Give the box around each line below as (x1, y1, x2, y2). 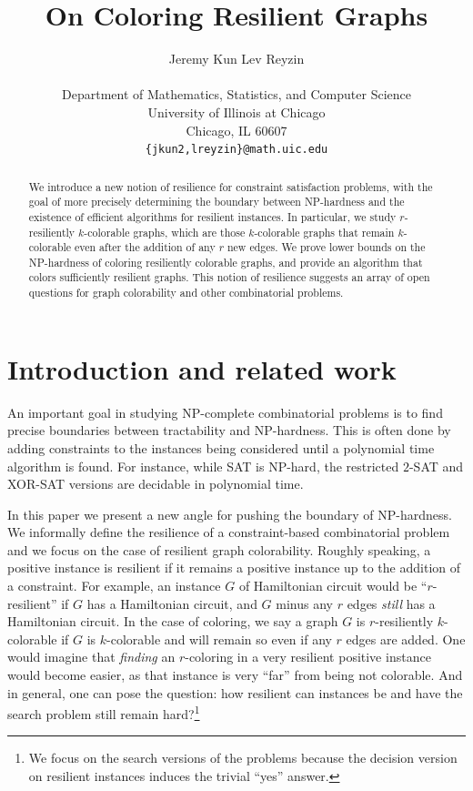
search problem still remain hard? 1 (7, 702, 200, 723)
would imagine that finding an (7, 647, 176, 666)
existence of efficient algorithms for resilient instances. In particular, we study (28, 208, 397, 224)
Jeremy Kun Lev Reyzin (168, 49, 305, 68)
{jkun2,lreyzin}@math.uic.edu (145, 143, 328, 157)
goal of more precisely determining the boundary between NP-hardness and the (28, 194, 405, 209)
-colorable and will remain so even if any (106, 629, 332, 648)
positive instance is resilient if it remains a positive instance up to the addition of (7, 558, 461, 577)
